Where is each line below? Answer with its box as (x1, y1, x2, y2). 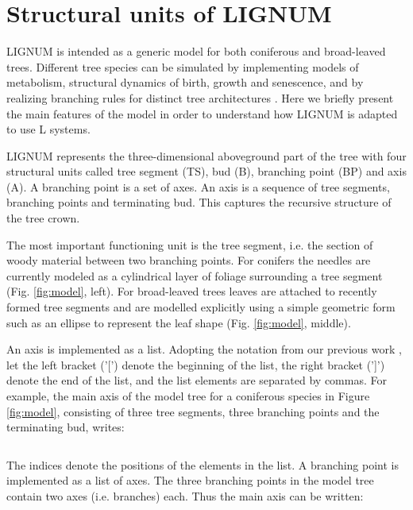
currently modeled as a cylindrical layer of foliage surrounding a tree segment (6, 267, 383, 284)
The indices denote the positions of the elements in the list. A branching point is (6, 456, 399, 473)
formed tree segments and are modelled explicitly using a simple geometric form (6, 299, 396, 315)
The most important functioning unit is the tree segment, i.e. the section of (6, 236, 373, 253)
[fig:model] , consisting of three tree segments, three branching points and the (6, 403, 380, 419)
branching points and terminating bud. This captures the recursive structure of (6, 194, 392, 211)
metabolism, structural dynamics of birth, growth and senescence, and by (6, 74, 364, 91)
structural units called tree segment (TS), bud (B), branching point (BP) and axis (6, 163, 407, 180)
